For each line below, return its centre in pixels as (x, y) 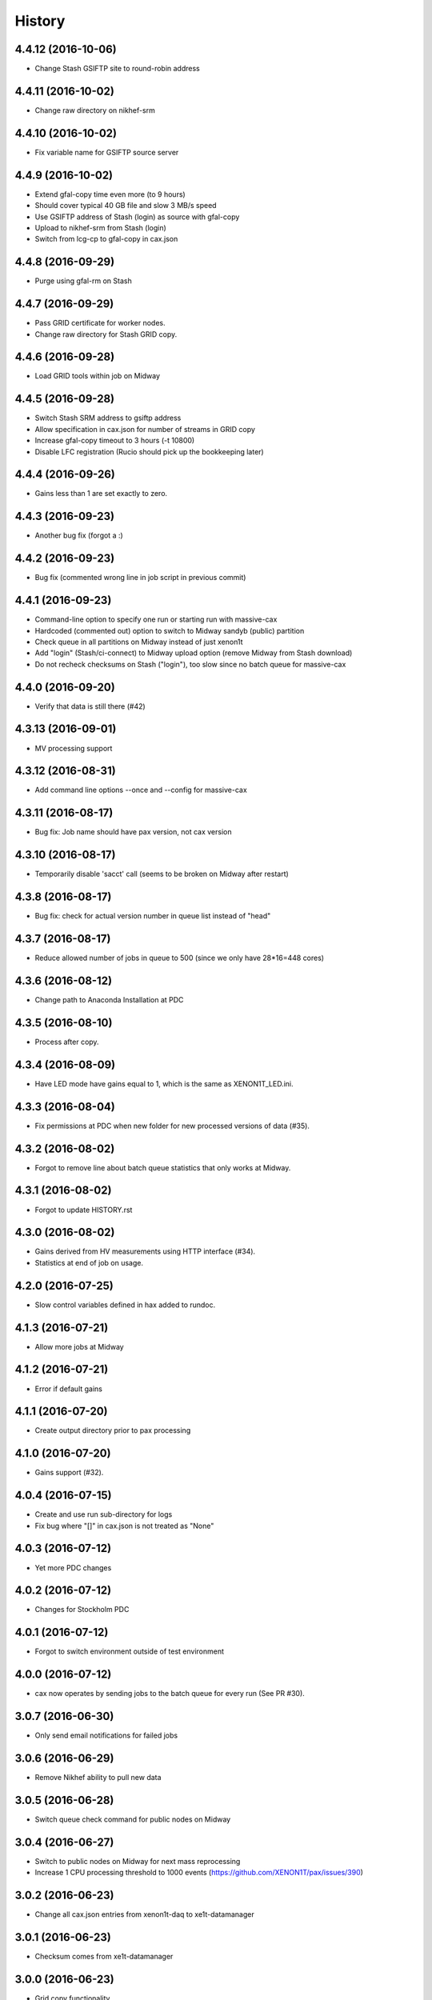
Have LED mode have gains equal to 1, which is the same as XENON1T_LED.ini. (164, 1083)
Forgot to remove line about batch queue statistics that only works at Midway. (163, 1167)
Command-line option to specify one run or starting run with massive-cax (156, 619)
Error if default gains (69, 1389)
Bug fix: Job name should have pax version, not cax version (133, 832)
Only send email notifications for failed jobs (106, 1735)
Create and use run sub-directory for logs (104, 1514)
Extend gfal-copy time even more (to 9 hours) (110, 194)
